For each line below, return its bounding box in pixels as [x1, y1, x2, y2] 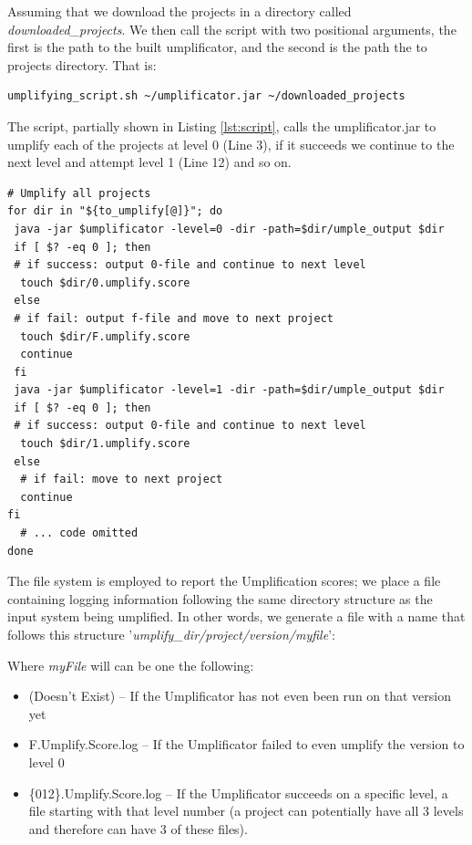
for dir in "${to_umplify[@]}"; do [7, 204, 223, 218]
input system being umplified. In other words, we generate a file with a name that [7, 607, 466, 626]
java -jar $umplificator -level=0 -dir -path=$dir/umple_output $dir [14, 222, 445, 235]
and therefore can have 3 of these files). [28, 819, 248, 838]
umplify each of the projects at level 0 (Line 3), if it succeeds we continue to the [7, 134, 455, 153]
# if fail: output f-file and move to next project [14, 311, 333, 325]
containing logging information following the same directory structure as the [7, 589, 433, 608]
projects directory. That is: [7, 55, 157, 74]
